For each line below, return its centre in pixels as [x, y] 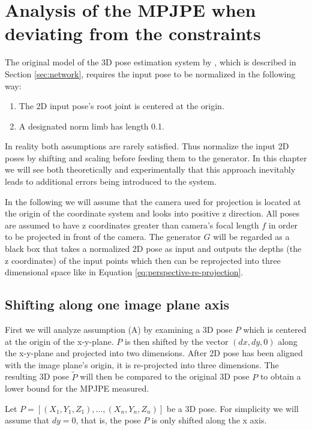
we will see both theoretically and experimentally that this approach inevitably [150, 169]
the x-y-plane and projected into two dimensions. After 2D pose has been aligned [154, 353]
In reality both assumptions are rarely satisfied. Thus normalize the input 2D [147, 146]
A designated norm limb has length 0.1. [91, 126]
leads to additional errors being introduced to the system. [111, 181]
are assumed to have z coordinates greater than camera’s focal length [132, 225]
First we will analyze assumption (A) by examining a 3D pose [119, 330]
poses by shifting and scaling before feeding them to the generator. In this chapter [156, 157]
